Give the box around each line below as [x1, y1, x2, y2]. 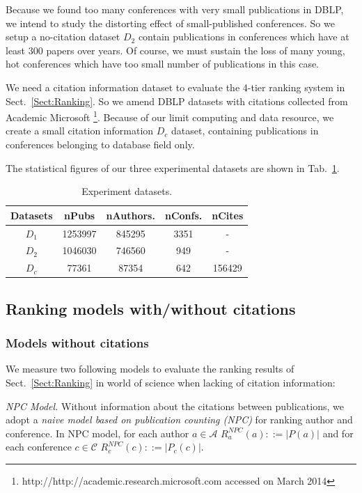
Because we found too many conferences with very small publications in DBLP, [6, 2, 344, 16]
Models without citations [6, 334, 149, 352]
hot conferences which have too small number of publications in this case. [6, 56, 320, 71]
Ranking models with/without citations [6, 297, 296, 319]
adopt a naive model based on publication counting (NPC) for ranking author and [6, 412, 353, 427]
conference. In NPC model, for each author [6, 425, 189, 440]
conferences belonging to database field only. [6, 137, 195, 151]
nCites [212, 208, 244, 222]
